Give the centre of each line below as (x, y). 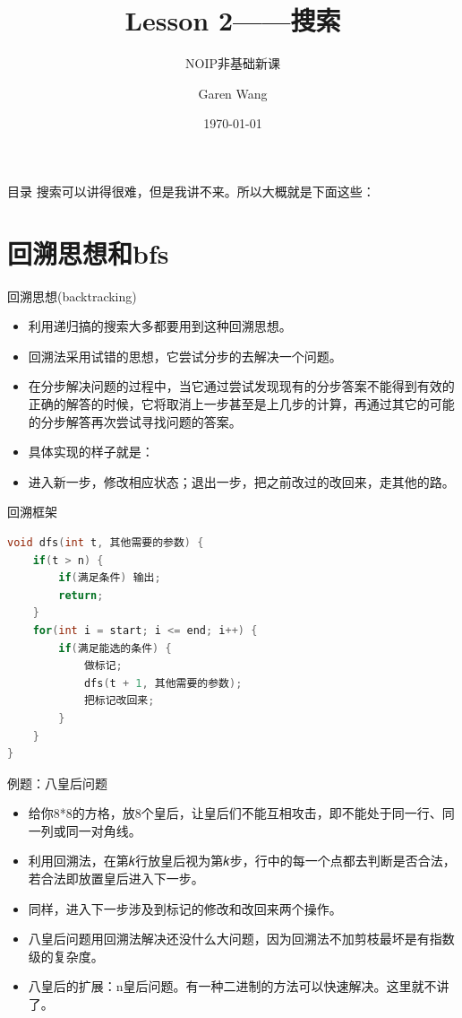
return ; (81, 595)
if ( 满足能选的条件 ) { (115, 648)
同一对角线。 (103, 830)
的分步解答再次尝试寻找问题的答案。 (135, 421)
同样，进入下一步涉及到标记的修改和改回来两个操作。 (185, 908)
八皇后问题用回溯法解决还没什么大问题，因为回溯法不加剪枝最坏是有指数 (241, 939)
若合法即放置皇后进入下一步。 (116, 879)
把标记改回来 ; (119, 701)
